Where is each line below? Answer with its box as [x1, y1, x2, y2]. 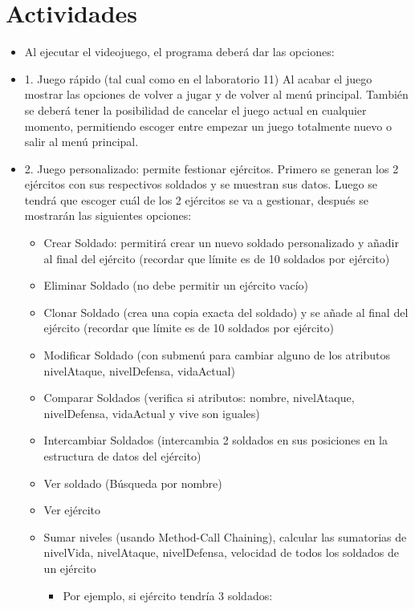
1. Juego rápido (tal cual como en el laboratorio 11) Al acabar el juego [24, 70, 372, 87]
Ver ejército [43, 501, 101, 518]
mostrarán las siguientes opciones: [24, 207, 192, 224]
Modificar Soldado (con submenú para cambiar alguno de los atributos [43, 347, 390, 363]
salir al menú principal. [24, 133, 139, 150]
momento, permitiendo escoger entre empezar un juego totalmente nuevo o [24, 117, 392, 134]
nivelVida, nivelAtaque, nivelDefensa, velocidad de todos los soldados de [43, 544, 399, 561]
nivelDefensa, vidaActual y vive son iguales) [43, 404, 260, 421]
